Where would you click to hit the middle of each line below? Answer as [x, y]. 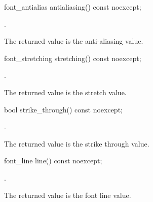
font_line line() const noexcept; [53, 161]
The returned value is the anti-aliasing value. [74, 41]
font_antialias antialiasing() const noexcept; [73, 7]
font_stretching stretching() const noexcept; [73, 58]
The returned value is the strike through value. [77, 143]
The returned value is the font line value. [68, 195]
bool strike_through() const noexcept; [63, 109]
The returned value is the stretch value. [65, 92]
